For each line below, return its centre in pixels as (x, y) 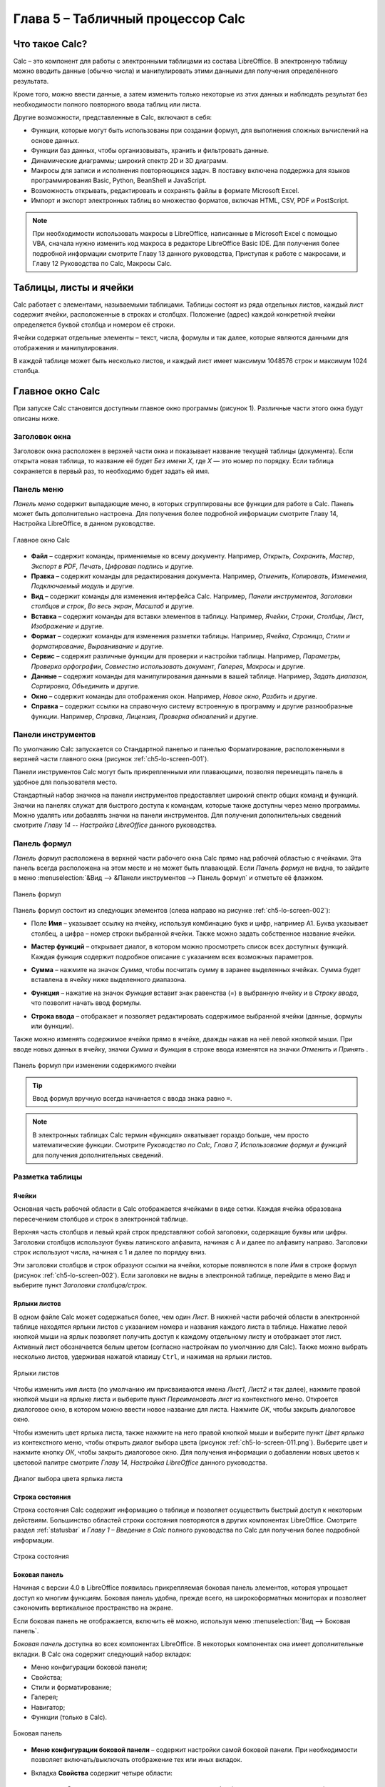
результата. (31, 81)
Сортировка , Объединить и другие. (86, 686)
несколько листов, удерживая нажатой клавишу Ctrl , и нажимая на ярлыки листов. (143, 1357)
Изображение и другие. (67, 626)
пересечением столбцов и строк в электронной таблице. (101, 1219)
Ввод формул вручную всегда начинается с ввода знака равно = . (132, 1098)
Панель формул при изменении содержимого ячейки (95, 1066)
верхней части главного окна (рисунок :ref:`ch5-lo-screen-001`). (111, 759)
